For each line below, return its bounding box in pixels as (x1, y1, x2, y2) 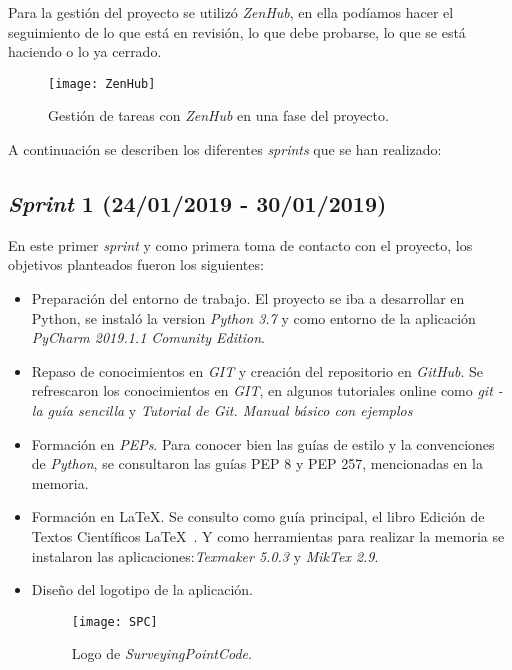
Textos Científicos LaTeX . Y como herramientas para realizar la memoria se (31, 525, 505, 546)
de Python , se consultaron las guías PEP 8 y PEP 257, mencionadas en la (31, 453, 483, 474)
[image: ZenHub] (48, 76, 156, 91)
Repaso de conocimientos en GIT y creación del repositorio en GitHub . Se (31, 360, 484, 381)
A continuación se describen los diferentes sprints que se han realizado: (8, 139, 442, 160)
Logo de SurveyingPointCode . (71, 643, 252, 664)
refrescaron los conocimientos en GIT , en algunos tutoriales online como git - (31, 380, 503, 401)
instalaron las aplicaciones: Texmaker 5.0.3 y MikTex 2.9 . (31, 545, 379, 566)
